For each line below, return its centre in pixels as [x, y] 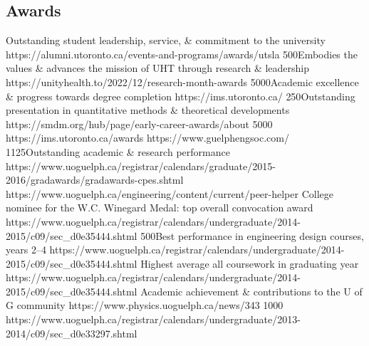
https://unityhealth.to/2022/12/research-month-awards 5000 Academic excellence [182, 82]
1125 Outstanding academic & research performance [118, 151]
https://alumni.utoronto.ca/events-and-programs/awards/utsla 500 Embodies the [182, 54]
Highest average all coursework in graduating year [250, 263]
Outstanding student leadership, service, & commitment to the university [166, 40]
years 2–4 [26, 250]
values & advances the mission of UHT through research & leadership [158, 68]
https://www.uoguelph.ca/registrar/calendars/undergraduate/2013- [153, 319]
